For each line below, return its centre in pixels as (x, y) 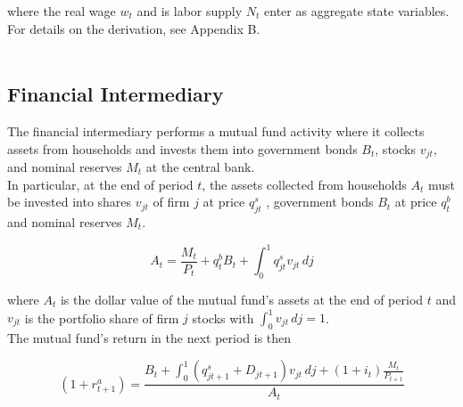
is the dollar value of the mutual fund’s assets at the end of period (242, 299)
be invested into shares (70, 202)
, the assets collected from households (304, 184)
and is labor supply (190, 11)
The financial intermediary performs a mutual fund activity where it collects (216, 130)
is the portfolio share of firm (102, 317)
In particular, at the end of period (100, 184)
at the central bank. (200, 167)
